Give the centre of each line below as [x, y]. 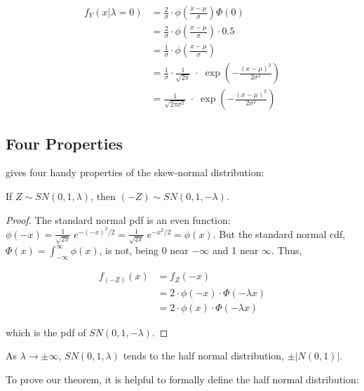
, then [103, 195]
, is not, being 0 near [144, 250]
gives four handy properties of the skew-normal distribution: [135, 172]
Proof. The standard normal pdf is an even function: [118, 219]
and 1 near [236, 250]
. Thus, [287, 250]
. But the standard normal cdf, [279, 233]
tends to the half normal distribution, [204, 356]
